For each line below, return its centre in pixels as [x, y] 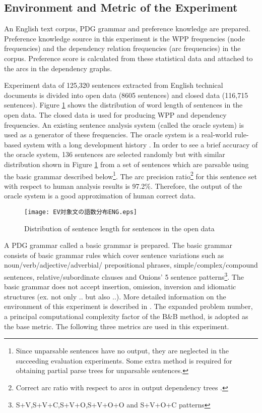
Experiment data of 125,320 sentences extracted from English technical [114, 85]
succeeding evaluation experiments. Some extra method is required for [124, 360]
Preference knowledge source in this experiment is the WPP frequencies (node [124, 38]
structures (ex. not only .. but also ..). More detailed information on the [115, 296]
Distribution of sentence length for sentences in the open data [119, 228]
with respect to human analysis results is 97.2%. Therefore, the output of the [123, 186]
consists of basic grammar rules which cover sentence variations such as [114, 255]
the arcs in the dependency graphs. [58, 68]
